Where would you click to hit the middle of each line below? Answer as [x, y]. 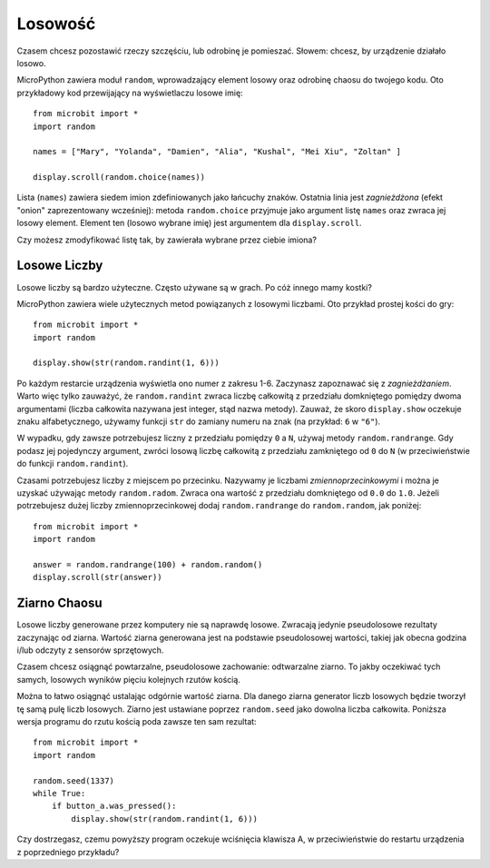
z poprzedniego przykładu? [68, 852]
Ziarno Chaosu [59, 603]
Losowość [56, 24]
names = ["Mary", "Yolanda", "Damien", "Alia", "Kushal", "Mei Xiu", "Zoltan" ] [217, 152]
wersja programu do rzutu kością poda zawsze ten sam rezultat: [137, 721]
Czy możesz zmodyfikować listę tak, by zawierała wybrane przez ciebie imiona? [167, 240]
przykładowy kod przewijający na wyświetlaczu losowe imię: [130, 93]
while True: [59, 793]
